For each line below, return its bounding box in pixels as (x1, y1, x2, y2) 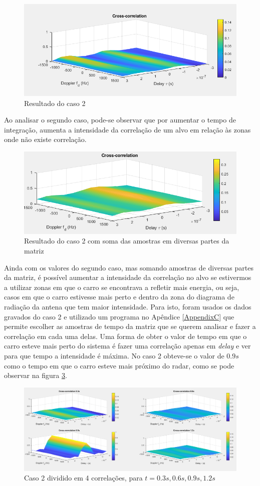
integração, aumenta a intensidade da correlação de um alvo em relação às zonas (4, 124, 251, 134)
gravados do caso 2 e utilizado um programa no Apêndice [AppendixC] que (4, 311, 234, 321)
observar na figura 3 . (4, 370, 67, 380)
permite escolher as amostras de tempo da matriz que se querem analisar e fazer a (4, 321, 256, 331)
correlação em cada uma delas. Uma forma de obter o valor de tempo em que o (4, 330, 247, 341)
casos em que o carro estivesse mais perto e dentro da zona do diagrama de (4, 291, 234, 302)
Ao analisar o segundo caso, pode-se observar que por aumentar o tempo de (4, 114, 236, 125)
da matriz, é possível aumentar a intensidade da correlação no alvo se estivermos (4, 272, 251, 282)
